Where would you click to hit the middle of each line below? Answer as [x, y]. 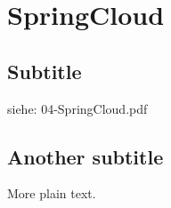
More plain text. [52, 193]
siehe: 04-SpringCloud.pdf [77, 108]
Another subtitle [85, 156]
